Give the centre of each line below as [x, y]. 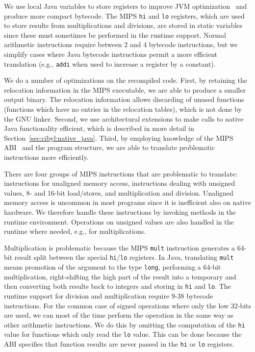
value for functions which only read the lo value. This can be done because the [123, 334]
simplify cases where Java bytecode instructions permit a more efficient [111, 54]
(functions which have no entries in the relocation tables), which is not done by [123, 109]
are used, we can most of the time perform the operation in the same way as [119, 315]
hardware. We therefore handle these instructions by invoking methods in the [120, 212]
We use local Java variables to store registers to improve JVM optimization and [126, 6]
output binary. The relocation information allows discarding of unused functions [124, 99]
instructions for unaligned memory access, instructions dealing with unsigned [120, 183]
